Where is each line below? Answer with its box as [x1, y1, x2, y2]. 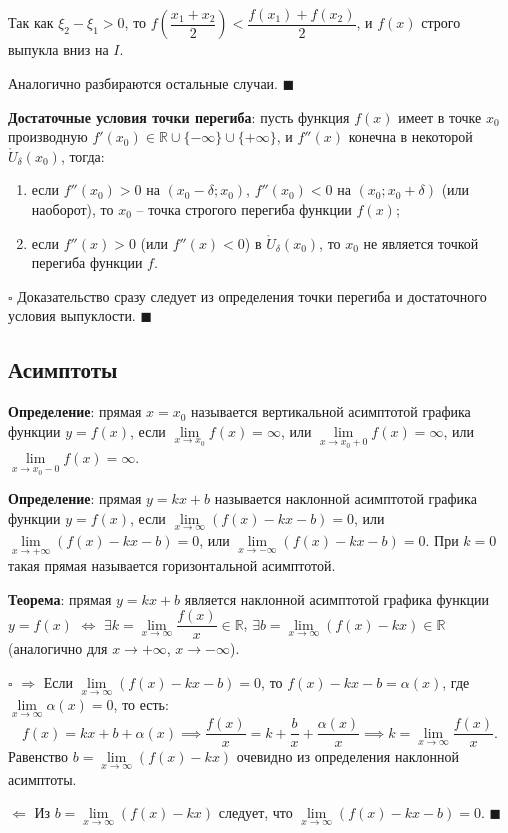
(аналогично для [8, 638, 108, 659]
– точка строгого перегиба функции [136, 199, 352, 220]
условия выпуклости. [8, 305, 136, 326]
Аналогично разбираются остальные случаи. [8, 73, 278, 94]
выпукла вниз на [8, 39, 109, 60]
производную [8, 126, 88, 147]
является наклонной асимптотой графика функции [184, 588, 490, 609]
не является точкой [363, 232, 479, 253]
